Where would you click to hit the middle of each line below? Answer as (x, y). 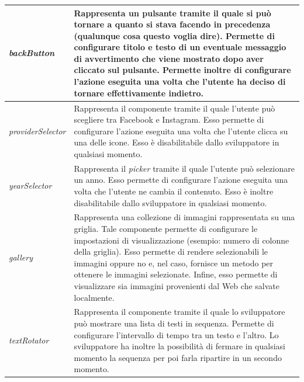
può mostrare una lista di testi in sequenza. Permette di (174, 323)
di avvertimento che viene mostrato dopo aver (169, 58)
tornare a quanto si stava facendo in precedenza (172, 24)
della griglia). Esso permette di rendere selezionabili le (171, 251)
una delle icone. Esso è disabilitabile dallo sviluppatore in (177, 142)
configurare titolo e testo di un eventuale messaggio (180, 47)
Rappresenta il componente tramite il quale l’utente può (175, 108)
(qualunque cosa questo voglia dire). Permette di (174, 35)
